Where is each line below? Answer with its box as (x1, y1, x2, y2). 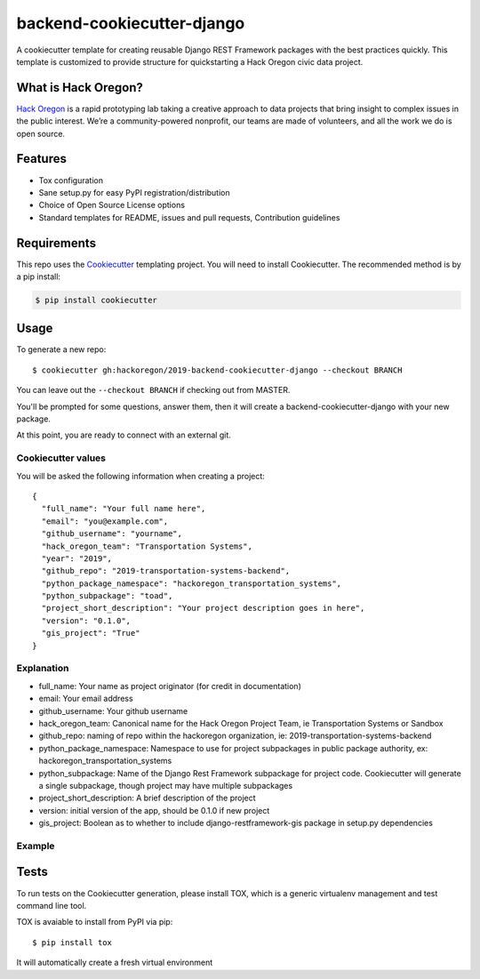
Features (16, 151, 67, 166)
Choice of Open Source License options (38, 200, 186, 211)
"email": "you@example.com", (41, 516, 169, 526)
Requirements (16, 236, 97, 251)
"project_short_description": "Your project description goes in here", (41, 603, 365, 614)
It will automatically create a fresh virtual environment (16, 957, 213, 968)
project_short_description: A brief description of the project (38, 792, 257, 804)
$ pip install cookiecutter (35, 294, 157, 305)
